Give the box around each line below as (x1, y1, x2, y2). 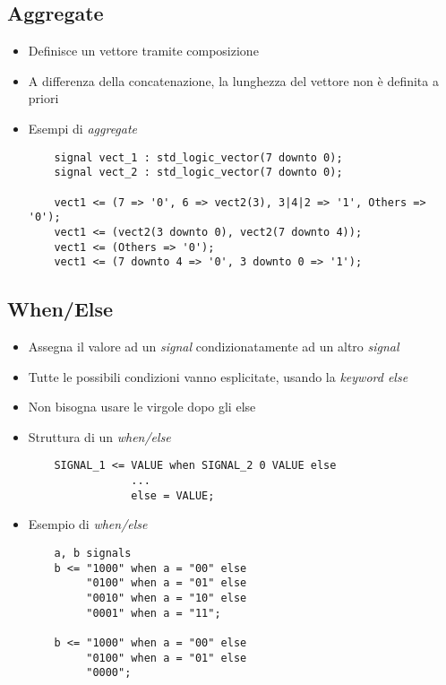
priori (28, 89, 59, 108)
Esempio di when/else (28, 515, 148, 533)
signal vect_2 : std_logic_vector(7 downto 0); (54, 166, 343, 179)
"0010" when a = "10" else (86, 591, 247, 604)
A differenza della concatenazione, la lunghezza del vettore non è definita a (28, 71, 439, 90)
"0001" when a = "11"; (86, 606, 221, 620)
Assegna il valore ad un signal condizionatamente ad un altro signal (28, 337, 399, 356)
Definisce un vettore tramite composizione (28, 41, 259, 60)
